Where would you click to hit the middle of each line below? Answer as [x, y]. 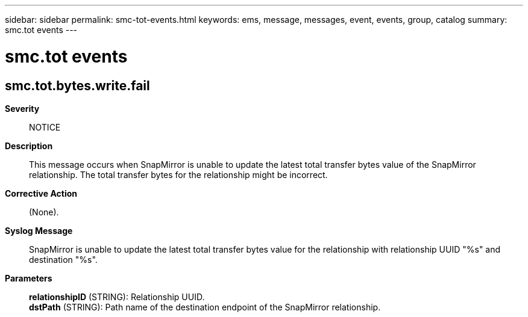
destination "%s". [63, 259]
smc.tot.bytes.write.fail [77, 85]
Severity [22, 108]
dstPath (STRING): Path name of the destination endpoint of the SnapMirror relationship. [205, 307]
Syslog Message [39, 230]
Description [29, 146]
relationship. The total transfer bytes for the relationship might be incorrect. [178, 174]
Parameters [29, 278]
